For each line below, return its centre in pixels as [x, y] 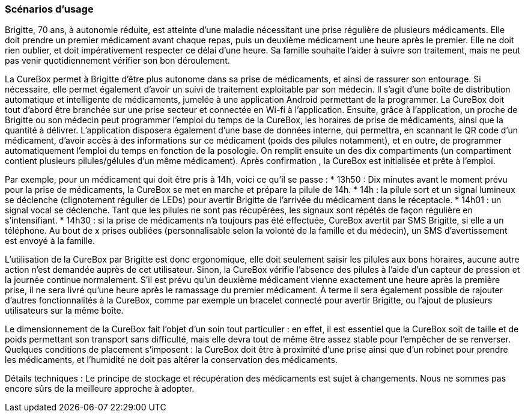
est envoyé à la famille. [50, 241]
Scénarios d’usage [49, 9]
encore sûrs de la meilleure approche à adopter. [100, 389]
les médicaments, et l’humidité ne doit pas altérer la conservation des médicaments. [171, 360]
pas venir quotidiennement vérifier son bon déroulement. [117, 61]
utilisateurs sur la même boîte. [64, 311]
